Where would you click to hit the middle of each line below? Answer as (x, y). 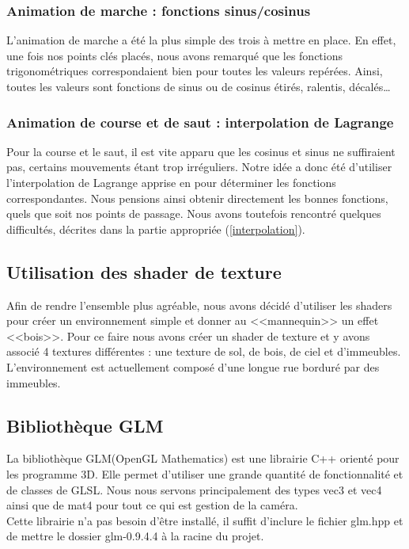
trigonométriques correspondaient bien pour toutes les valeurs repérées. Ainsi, (195, 71)
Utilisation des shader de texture (144, 271)
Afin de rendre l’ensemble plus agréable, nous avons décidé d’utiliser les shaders (199, 305)
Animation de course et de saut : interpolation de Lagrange (200, 122)
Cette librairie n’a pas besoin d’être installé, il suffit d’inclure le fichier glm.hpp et (205, 520)
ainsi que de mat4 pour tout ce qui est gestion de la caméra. (152, 505)
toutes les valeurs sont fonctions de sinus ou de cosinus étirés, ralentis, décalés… (199, 86)
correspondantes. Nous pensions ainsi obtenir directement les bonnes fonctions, (197, 198)
